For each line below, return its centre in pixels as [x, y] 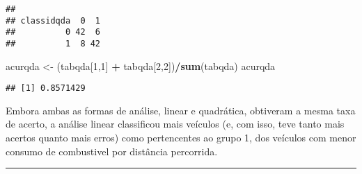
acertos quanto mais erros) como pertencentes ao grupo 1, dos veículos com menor [181, 138]
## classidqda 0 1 [53, 20]
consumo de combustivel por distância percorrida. [112, 151]
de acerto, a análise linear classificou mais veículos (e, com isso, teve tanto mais [175, 124]
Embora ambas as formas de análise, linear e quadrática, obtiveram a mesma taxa [181, 110]
